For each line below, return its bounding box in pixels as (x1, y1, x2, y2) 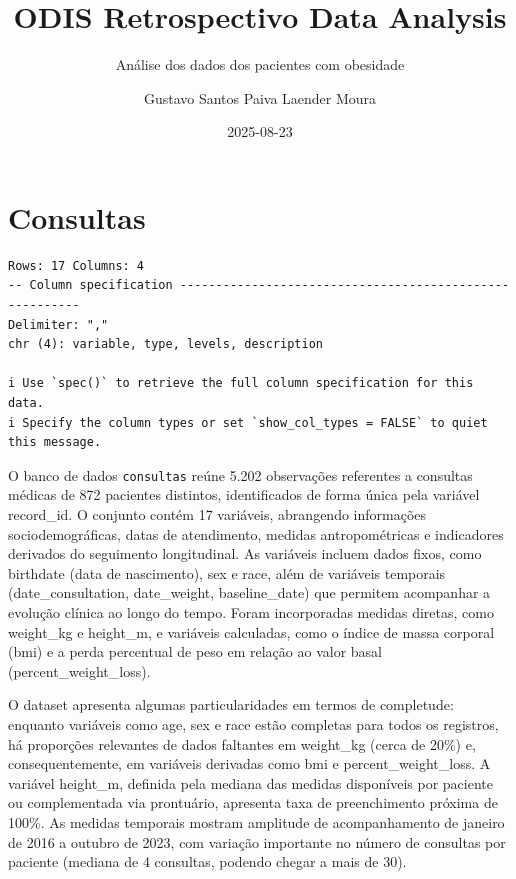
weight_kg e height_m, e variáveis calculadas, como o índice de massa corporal (8, 621, 495, 642)
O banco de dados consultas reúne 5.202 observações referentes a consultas (8, 464, 473, 485)
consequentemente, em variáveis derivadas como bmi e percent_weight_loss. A (8, 753, 491, 774)
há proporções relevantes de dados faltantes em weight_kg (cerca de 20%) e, (8, 733, 476, 754)
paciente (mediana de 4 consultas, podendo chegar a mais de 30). (8, 851, 407, 872)
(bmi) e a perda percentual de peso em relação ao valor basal (8, 641, 382, 662)
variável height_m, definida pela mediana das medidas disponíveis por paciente (8, 772, 493, 793)
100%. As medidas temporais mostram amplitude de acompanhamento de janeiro (8, 811, 505, 832)
